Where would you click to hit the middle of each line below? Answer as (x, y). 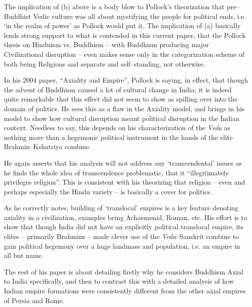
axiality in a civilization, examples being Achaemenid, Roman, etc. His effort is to (126, 217)
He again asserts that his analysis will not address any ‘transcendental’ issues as (123, 162)
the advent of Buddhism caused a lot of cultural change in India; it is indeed (118, 89)
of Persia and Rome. (34, 300)
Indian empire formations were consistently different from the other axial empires (125, 291)
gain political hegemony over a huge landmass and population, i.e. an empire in (122, 246)
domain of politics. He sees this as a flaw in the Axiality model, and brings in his (124, 108)
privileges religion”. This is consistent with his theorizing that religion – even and (125, 182)
